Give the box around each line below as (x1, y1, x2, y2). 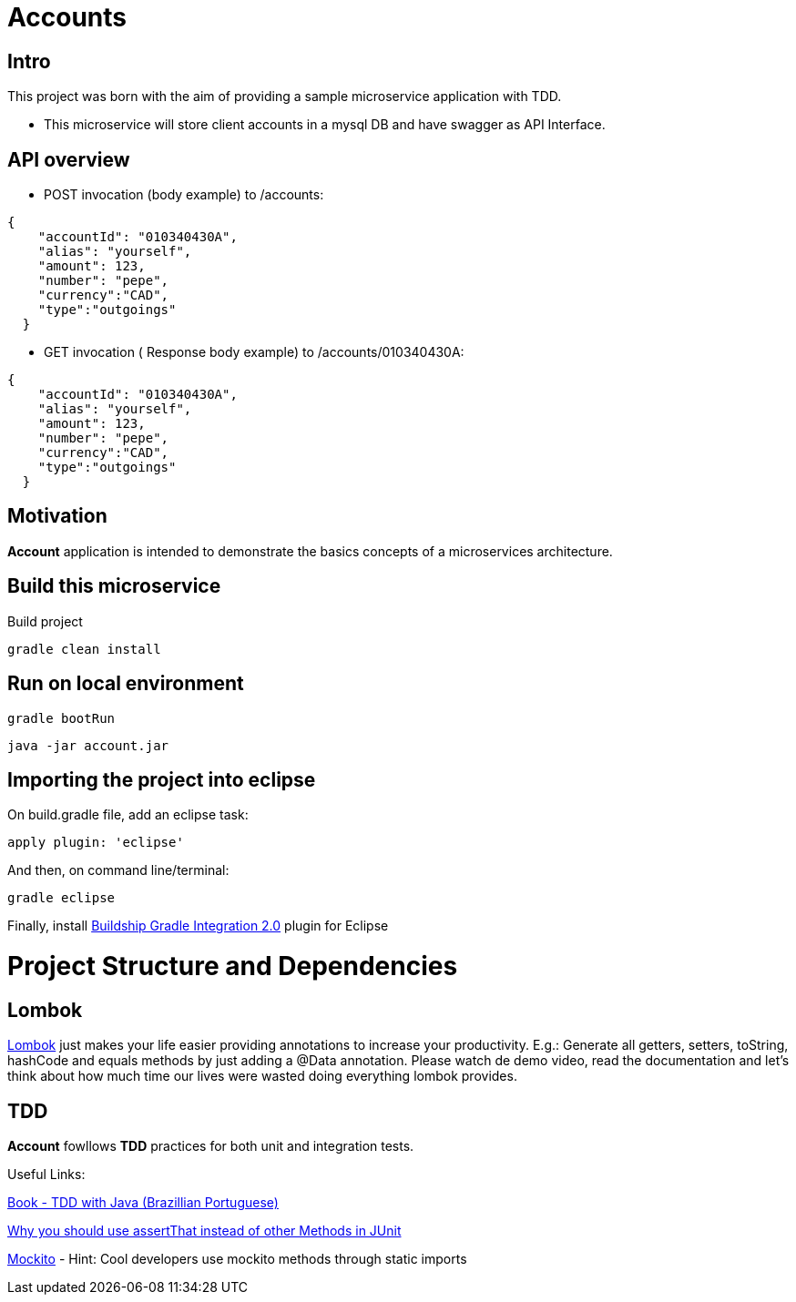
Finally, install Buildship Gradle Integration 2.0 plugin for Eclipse (7, 918, 389, 934)
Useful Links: (7, 1166, 86, 1183)
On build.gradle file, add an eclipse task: (7, 807, 249, 823)
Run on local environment (7, 672, 244, 696)
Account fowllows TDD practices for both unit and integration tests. (7, 1138, 414, 1155)
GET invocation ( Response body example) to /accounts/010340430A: (44, 344, 464, 361)
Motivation (7, 504, 107, 528)
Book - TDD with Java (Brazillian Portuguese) (7, 1195, 279, 1211)
